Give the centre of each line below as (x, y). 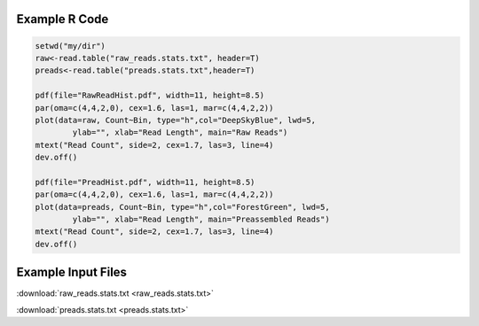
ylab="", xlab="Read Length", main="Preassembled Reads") (201, 220)
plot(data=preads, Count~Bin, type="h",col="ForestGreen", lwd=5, (182, 207)
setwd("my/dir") (71, 46)
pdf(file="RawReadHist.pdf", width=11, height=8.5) (150, 96)
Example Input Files (72, 272)
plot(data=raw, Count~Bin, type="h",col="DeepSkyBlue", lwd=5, (176, 120)
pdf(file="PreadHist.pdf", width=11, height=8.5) (145, 182)
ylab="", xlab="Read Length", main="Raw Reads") (180, 132)
